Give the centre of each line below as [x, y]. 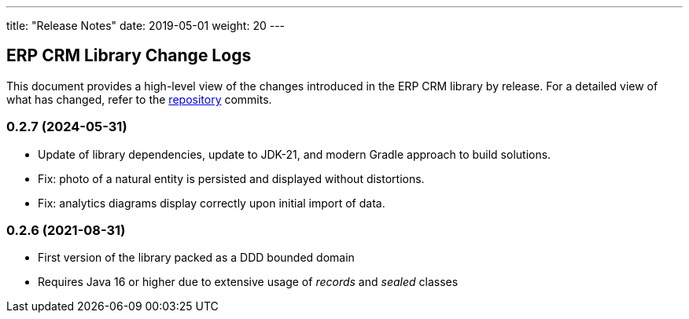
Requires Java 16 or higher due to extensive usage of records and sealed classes [248, 282]
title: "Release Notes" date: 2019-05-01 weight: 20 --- [146, 26]
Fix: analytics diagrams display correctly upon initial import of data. [212, 203]
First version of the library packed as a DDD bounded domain [196, 258]
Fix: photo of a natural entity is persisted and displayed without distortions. [231, 178]
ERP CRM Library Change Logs [129, 56]
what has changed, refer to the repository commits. [139, 99]
